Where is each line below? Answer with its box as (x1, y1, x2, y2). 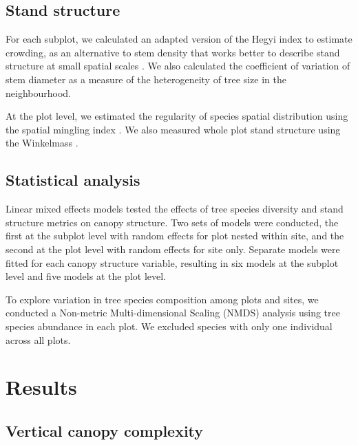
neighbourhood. (6, 85, 71, 100)
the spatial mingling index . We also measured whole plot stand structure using (6, 122, 341, 136)
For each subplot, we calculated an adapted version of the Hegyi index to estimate (6, 32, 352, 46)
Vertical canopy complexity (6, 420, 204, 441)
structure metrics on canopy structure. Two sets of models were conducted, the (6, 215, 339, 229)
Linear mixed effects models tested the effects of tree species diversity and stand (6, 202, 344, 216)
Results (6, 373, 77, 401)
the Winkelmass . (6, 135, 78, 150)
